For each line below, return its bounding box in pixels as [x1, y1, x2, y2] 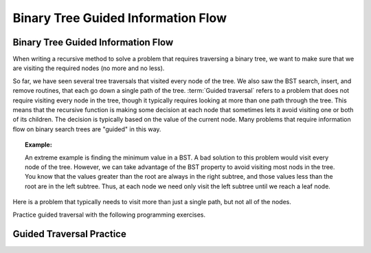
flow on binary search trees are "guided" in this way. [12, 124, 161, 133]
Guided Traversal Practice [12, 228, 126, 240]
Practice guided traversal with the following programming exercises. [12, 210, 206, 219]
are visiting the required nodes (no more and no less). [12, 64, 165, 72]
